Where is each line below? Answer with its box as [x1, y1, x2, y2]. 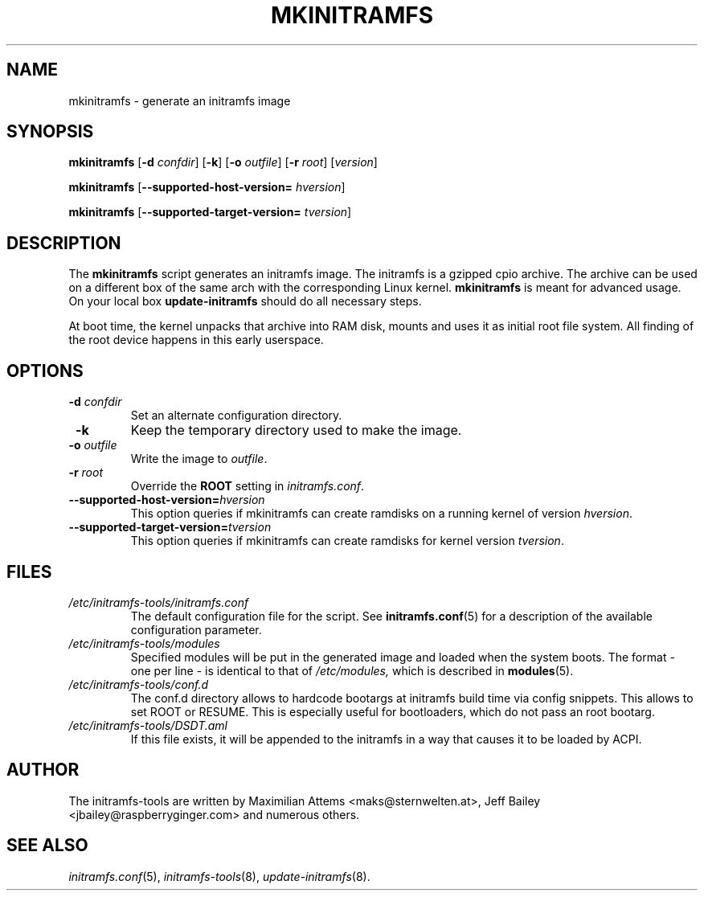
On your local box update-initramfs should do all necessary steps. [68, 294, 422, 309]
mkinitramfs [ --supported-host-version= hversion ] [68, 180, 346, 195]
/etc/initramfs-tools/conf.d [68, 677, 209, 691]
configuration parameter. [130, 622, 262, 637]
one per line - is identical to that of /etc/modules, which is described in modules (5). [130, 663, 574, 678]
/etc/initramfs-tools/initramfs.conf [68, 595, 249, 609]
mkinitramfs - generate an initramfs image [68, 93, 291, 108]
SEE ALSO [6, 835, 88, 856]
